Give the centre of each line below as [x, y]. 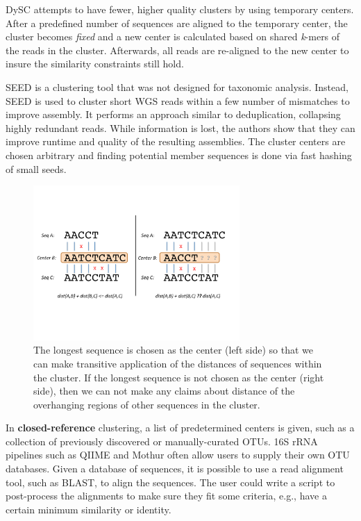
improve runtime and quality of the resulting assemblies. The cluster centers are [176, 141]
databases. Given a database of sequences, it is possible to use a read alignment [175, 469]
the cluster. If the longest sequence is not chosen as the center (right [179, 377]
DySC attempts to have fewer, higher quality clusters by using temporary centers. [180, 9]
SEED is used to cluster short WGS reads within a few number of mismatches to [178, 100]
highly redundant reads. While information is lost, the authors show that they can [180, 127]
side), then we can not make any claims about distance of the [164, 391]
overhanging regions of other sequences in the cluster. [147, 404]
